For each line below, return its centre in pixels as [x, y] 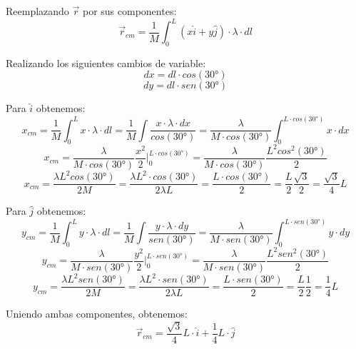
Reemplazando [37, 11]
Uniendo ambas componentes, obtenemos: [97, 314]
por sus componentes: [129, 11]
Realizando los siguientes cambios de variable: [106, 62]
